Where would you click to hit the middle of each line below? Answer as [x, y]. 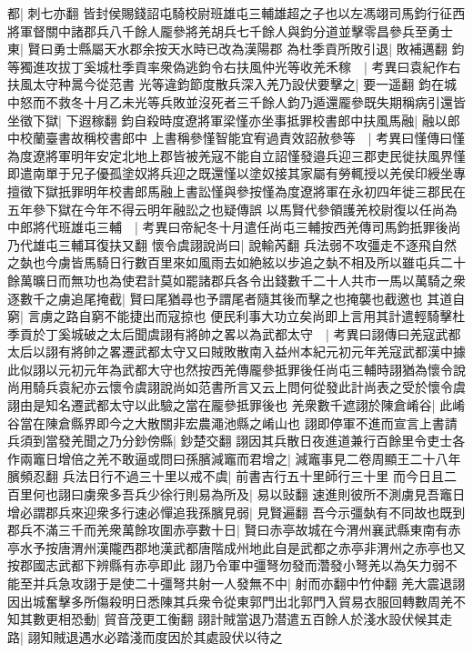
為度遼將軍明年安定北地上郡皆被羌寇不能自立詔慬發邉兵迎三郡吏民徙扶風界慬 [236, 155]
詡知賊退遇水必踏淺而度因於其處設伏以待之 [155, 636]
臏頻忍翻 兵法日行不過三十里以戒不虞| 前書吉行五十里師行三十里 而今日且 [226, 476]
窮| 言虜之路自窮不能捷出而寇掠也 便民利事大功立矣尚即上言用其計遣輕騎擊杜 [236, 316]
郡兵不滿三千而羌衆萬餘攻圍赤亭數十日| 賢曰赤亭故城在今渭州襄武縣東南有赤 [234, 530]
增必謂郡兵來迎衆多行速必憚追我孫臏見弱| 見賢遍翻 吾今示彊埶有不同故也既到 [236, 512]
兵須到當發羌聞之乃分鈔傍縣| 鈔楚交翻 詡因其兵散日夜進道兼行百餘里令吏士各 [236, 441]
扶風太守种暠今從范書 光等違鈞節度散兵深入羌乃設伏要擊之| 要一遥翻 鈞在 [226, 84]
